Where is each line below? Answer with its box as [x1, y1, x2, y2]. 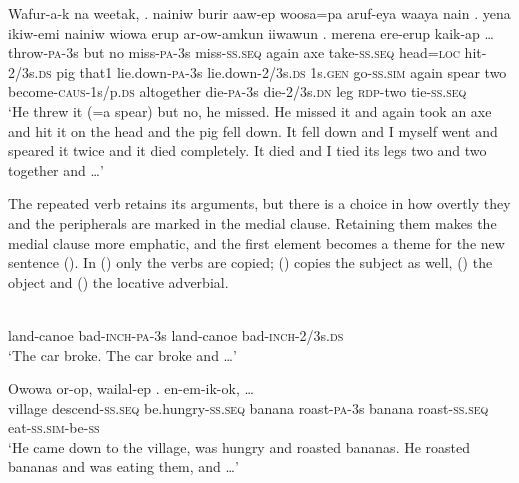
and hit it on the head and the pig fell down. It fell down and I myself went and [8, 120, 498, 141]
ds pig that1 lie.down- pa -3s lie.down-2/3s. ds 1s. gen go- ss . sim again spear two [38, 61, 507, 82]
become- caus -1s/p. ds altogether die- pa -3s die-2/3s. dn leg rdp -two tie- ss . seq [8, 81, 467, 102]
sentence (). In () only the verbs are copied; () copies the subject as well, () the [8, 252, 493, 273]
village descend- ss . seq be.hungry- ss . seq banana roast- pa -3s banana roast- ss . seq [8, 397, 489, 418]
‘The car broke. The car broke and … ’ [8, 344, 237, 365]
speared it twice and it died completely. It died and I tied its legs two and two [8, 140, 487, 161]
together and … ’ [8, 159, 104, 180]
